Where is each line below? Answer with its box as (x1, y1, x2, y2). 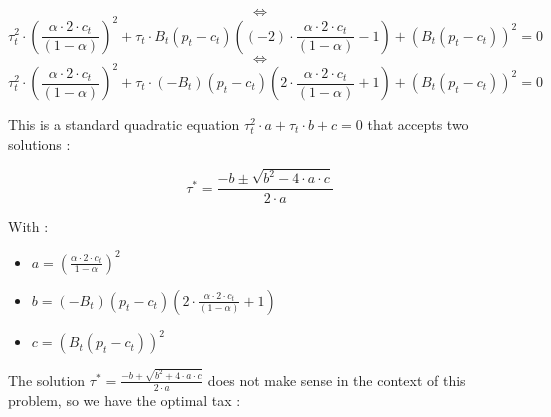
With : (8, 215, 49, 236)
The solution (8, 369, 86, 390)
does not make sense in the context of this (207, 369, 466, 390)
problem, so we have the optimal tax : (8, 389, 241, 410)
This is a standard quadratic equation (8, 114, 240, 134)
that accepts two (367, 114, 469, 134)
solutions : (8, 133, 71, 154)
